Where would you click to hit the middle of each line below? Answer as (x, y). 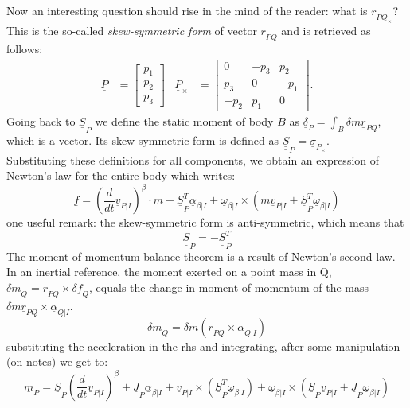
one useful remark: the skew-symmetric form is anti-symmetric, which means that (205, 222)
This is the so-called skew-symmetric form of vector (132, 30)
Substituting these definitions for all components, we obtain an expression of (193, 159)
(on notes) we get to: (57, 361)
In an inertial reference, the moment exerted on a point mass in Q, (169, 272)
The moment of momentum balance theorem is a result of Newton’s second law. (201, 256)
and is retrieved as (326, 30)
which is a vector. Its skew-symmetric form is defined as (143, 140)
